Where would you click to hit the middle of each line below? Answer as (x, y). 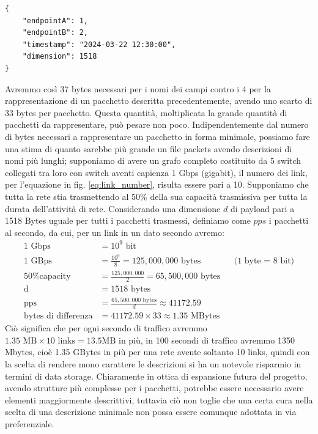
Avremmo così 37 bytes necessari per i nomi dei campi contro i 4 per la (138, 88)
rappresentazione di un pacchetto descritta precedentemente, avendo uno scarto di (159, 101)
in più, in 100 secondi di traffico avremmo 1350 (206, 340)
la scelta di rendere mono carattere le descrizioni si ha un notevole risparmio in (153, 363)
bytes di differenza (58, 316)
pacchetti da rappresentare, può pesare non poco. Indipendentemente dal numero (157, 124)
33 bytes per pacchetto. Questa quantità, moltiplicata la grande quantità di (146, 112)
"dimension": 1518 (60, 57)
